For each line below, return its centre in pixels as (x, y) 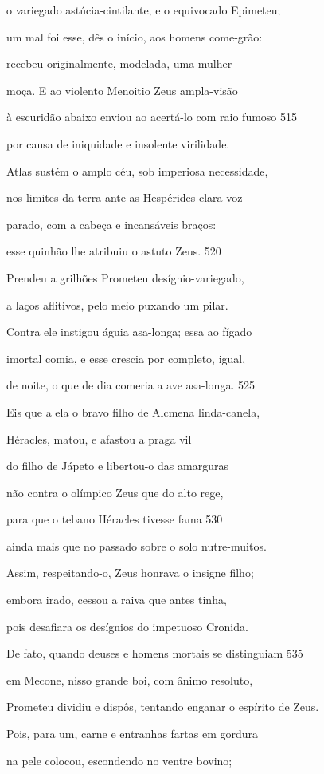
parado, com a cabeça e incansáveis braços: (111, 224)
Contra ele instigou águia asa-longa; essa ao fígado (129, 332)
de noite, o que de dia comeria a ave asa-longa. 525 (131, 385)
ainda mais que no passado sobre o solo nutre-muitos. (137, 545)
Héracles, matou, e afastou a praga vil (99, 438)
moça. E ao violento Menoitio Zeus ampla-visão (122, 90)
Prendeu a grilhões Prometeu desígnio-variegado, (125, 277)
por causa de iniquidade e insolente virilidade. (118, 143)
